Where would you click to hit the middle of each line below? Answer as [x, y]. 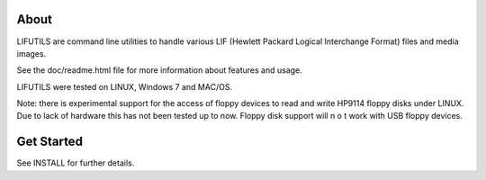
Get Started [49, 142]
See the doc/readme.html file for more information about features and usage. [160, 70]
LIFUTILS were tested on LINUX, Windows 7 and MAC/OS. [125, 86]
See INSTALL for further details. [76, 163]
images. [31, 53]
